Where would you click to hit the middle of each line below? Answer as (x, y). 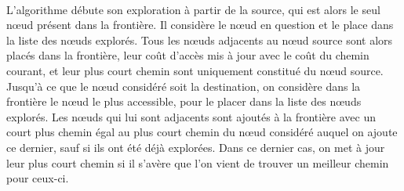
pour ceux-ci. (38, 178)
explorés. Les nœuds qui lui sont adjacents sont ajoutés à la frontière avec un (191, 116)
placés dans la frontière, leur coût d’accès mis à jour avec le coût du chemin (188, 55)
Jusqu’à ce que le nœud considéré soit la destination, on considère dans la (184, 86)
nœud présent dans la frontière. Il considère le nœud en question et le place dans (200, 25)
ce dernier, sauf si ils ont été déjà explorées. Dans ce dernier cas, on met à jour (196, 147)
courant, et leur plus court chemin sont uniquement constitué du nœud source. (195, 70)
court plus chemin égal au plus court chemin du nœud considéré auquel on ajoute (202, 132)
